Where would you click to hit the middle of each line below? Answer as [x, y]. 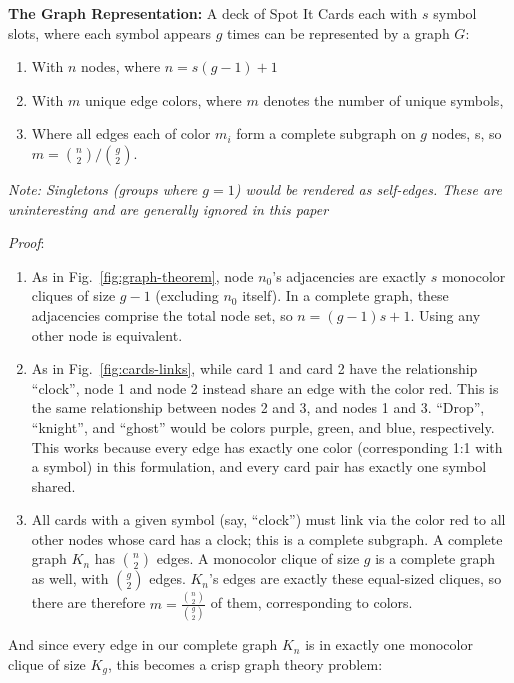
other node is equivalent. [107, 334]
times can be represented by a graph [338, 32]
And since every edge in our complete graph [143, 644]
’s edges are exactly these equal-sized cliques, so [355, 578]
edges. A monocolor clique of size [258, 558]
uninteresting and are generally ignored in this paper [168, 208]
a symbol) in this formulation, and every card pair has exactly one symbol [259, 466]
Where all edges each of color [121, 133]
